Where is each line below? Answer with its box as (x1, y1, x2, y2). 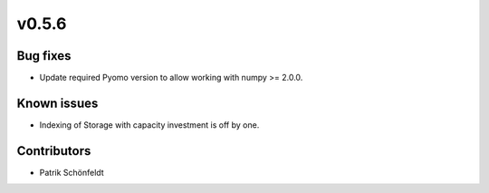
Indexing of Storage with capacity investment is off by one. (39, 119, 260, 130)
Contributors (16, 143, 91, 159)
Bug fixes (16, 48, 72, 63)
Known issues (16, 95, 99, 111)
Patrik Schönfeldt (39, 167, 104, 178)
